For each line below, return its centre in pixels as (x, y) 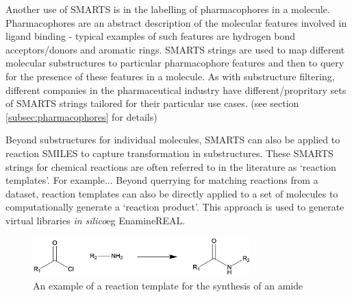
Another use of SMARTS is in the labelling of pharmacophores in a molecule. (168, 9)
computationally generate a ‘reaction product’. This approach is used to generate (175, 207)
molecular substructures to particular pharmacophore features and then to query (175, 63)
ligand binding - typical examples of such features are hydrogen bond (151, 36)
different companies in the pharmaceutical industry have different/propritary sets (176, 90)
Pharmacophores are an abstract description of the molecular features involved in (176, 22)
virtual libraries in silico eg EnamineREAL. (96, 220)
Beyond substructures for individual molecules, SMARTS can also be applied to (173, 140)
